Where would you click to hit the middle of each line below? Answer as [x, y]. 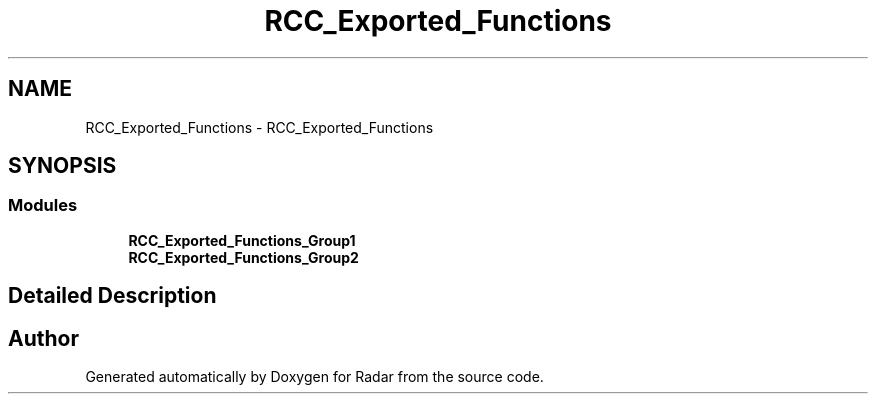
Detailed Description [112, 296]
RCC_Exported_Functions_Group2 [243, 257]
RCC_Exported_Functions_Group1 [242, 240]
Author [43, 338]
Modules [43, 205]
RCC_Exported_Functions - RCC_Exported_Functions [259, 127]
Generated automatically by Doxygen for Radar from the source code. [314, 377]
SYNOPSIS [62, 166]
